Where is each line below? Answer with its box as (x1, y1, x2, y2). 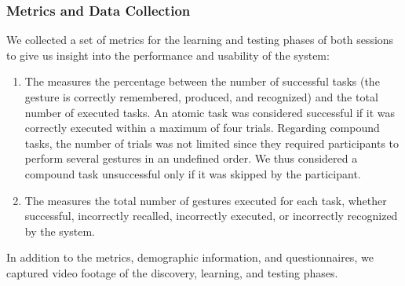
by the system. (24, 222, 95, 239)
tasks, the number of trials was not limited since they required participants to (24, 134, 400, 151)
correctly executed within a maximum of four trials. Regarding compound (24, 119, 380, 136)
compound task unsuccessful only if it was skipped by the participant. (24, 165, 361, 181)
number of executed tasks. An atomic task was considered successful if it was (24, 104, 396, 120)
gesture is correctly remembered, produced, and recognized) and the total (24, 89, 378, 104)
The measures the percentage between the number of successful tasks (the (24, 73, 380, 90)
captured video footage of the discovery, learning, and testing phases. (6, 264, 338, 280)
